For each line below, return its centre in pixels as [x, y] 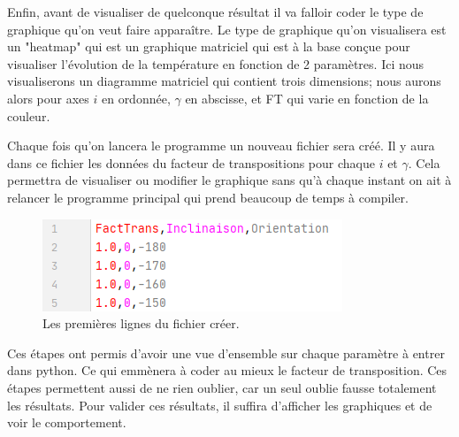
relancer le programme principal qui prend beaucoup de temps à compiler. [208, 197]
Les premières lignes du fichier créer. [141, 323]
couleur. [29, 115]
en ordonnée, [136, 98]
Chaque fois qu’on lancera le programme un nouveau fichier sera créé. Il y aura [221, 146]
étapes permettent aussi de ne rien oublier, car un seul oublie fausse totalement [222, 387]
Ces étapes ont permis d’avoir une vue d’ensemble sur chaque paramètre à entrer [226, 353]
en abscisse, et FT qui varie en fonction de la [307, 98]
